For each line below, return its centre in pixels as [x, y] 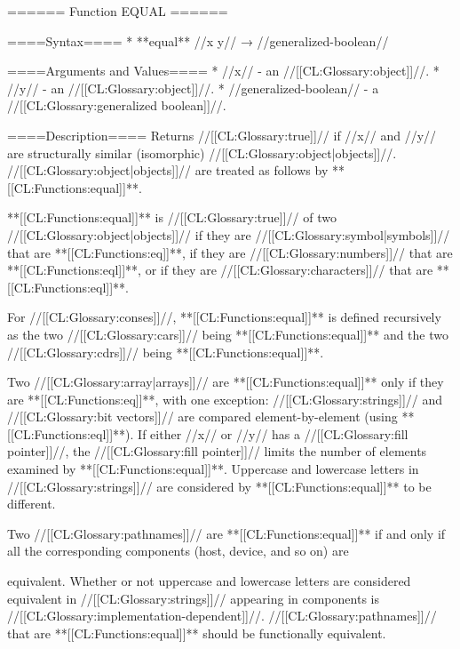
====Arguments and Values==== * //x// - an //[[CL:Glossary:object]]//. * [223, 71]
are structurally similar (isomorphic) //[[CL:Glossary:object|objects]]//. [202, 152]
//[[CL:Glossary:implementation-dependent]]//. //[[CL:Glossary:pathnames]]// [222, 616]
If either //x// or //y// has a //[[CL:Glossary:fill [273, 433]
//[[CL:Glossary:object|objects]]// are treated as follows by [168, 170]
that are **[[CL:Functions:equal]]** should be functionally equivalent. [197, 633]
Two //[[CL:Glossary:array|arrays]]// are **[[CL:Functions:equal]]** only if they [226, 382]
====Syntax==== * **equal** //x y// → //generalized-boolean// [198, 40]
